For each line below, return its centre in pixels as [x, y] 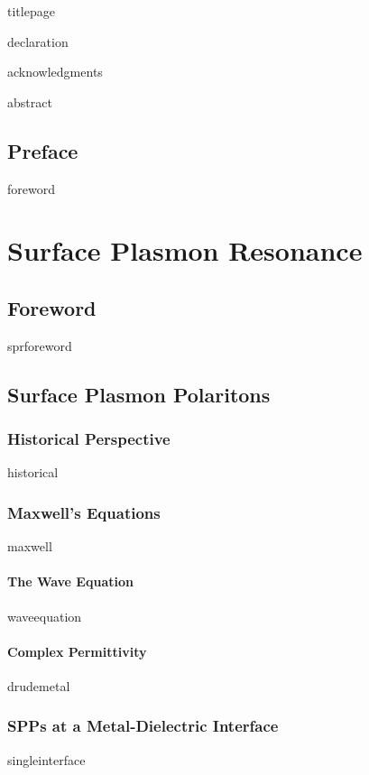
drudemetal [39, 685]
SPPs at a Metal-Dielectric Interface [143, 726]
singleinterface [46, 759]
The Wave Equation [70, 581]
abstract [30, 101]
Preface [43, 150]
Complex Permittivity [77, 651]
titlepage [31, 11]
